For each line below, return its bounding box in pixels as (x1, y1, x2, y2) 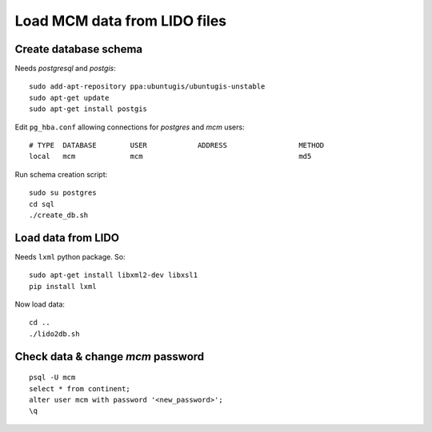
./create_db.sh (29, 210, 89, 220)
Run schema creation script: (14, 169, 108, 179)
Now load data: (14, 299, 66, 309)
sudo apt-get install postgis (29, 105, 148, 113)
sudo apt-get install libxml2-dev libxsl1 (29, 271, 198, 279)
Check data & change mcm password (14, 350, 205, 363)
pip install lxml (29, 282, 97, 291)
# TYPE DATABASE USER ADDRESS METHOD (29, 141, 325, 150)
